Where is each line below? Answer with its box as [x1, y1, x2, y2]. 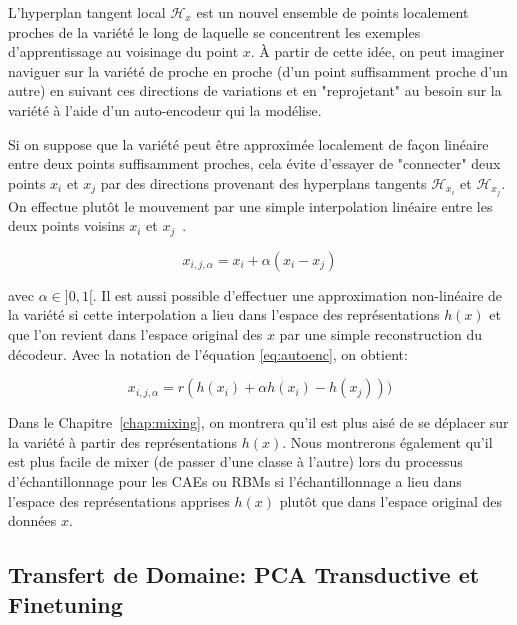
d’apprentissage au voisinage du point [8, 41, 239, 62]
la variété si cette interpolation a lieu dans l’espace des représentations [8, 304, 440, 325]
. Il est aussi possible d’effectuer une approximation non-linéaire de [92, 284, 503, 305]
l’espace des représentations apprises [8, 490, 230, 511]
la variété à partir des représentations [8, 431, 238, 452]
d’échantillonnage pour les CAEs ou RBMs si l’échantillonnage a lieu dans [8, 471, 462, 492]
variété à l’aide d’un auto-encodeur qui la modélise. [8, 99, 322, 120]
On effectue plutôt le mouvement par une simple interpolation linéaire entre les [8, 195, 493, 216]
